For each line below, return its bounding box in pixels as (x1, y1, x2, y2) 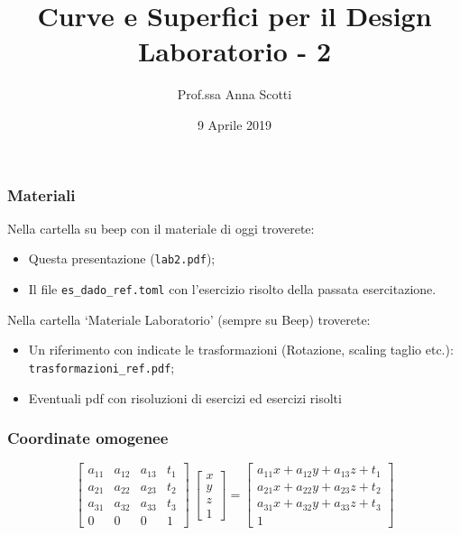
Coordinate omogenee (7, 427, 169, 449)
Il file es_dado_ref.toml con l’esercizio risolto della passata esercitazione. (28, 280, 437, 299)
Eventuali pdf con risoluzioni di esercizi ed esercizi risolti (28, 388, 342, 407)
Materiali (7, 183, 76, 206)
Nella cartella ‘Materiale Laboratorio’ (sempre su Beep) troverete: (7, 309, 371, 328)
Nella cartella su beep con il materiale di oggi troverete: (7, 218, 315, 237)
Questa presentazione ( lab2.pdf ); (28, 249, 216, 268)
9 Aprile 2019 (197, 115, 272, 134)
